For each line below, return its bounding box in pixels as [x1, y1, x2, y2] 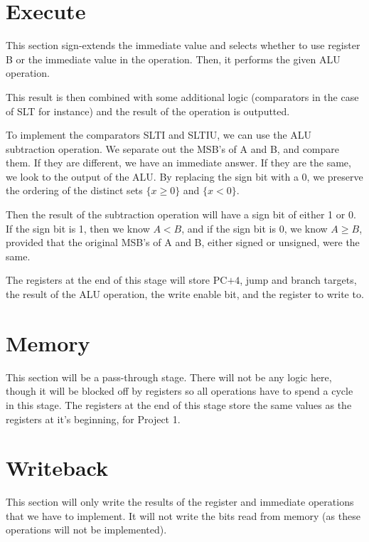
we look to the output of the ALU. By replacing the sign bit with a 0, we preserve [6, 169, 363, 184]
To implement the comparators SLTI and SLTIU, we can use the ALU [6, 127, 312, 142]
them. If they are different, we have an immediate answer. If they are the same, [6, 155, 351, 170]
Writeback [6, 453, 109, 482]
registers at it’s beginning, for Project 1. [6, 411, 181, 426]
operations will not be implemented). [6, 522, 167, 537]
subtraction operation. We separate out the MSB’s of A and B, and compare [6, 141, 340, 156]
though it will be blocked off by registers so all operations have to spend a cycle [6, 383, 353, 398]
